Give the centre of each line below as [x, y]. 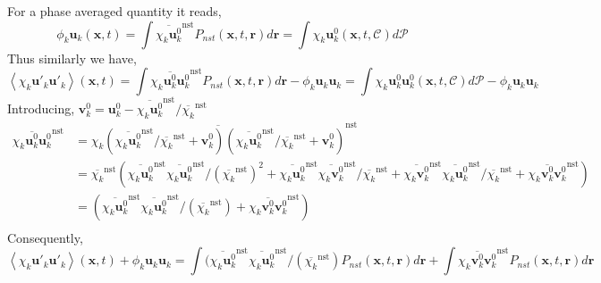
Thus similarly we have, [72, 58]
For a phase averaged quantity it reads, [114, 11]
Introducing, [41, 108]
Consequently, [45, 237]
